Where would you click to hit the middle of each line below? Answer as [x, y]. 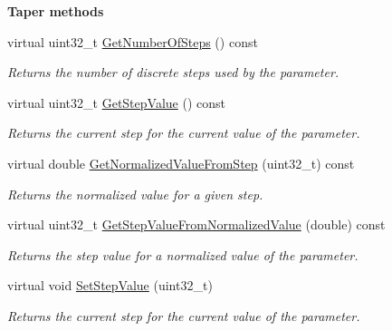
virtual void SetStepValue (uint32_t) [110, 285]
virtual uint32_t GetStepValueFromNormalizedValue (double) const [196, 224]
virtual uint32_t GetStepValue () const [116, 102]
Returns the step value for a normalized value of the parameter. [183, 254]
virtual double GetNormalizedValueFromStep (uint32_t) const [181, 163]
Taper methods [56, 11]
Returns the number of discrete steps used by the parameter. [173, 72]
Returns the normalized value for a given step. [135, 194]
